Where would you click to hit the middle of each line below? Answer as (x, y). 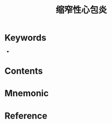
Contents (24, 71)
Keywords (26, 38)
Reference (26, 116)
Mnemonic (27, 93)
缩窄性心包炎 (81, 10)
